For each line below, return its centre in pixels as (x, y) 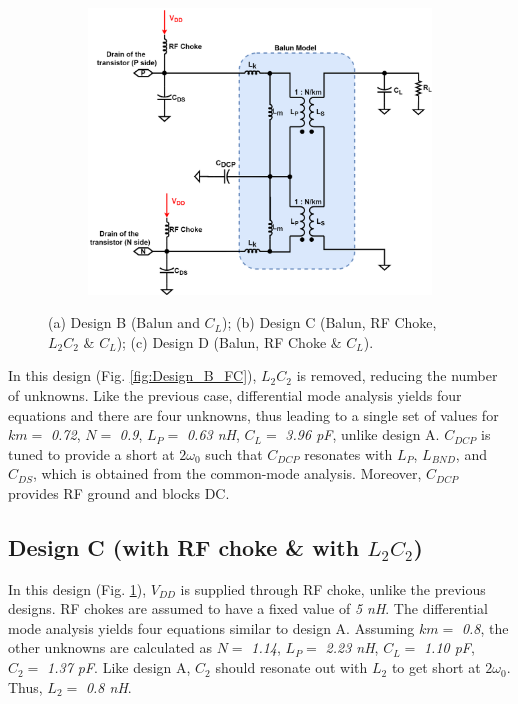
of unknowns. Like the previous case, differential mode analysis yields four (235, 394)
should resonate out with (291, 667)
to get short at (436, 667)
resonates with (348, 453)
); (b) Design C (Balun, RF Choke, (329, 322)
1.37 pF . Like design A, (119, 667)
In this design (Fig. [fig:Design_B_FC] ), (132, 375)
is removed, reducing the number (397, 375)
